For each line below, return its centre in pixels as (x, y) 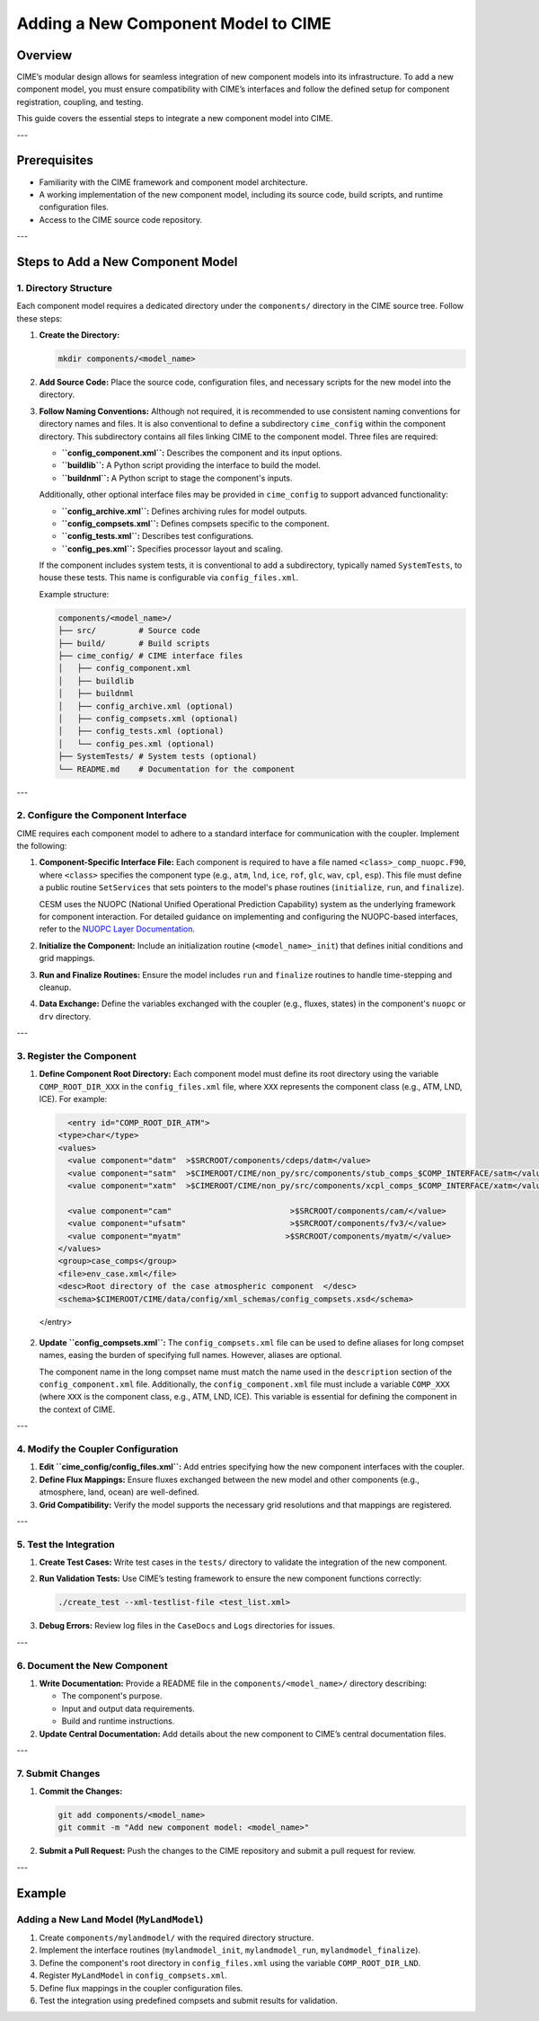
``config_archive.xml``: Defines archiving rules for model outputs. (184, 511)
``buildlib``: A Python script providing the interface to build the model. (191, 465)
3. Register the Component (76, 1055)
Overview (44, 55)
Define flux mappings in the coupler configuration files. (141, 1988)
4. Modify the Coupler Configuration (97, 1449)
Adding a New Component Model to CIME (174, 23)
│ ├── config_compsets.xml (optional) (148, 718)
